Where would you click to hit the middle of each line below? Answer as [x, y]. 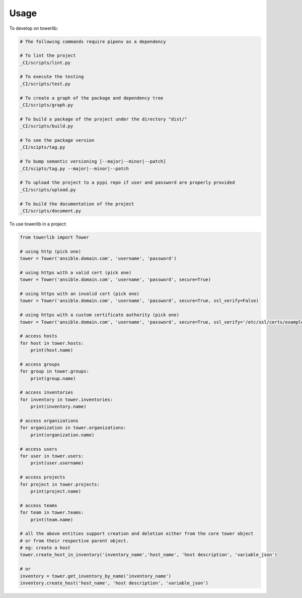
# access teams [39, 505]
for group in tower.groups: [54, 371]
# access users [39, 449]
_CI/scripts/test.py [45, 84]
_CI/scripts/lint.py [45, 63]
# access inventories [47, 393]
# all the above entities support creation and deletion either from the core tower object [137, 534]
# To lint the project [48, 56]
